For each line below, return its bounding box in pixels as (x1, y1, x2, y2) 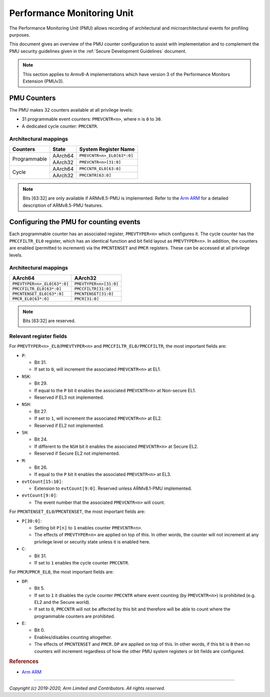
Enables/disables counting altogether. (34, 634, 112, 640)
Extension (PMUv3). (22, 78, 64, 84)
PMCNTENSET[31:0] (74, 291, 114, 296)
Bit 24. (34, 436, 47, 442)
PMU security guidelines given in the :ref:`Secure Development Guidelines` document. (9, 48, 187, 54)
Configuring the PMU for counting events (9, 218, 141, 226)
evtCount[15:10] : (21, 478, 63, 484)
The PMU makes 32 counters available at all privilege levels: (9, 107, 133, 113)
